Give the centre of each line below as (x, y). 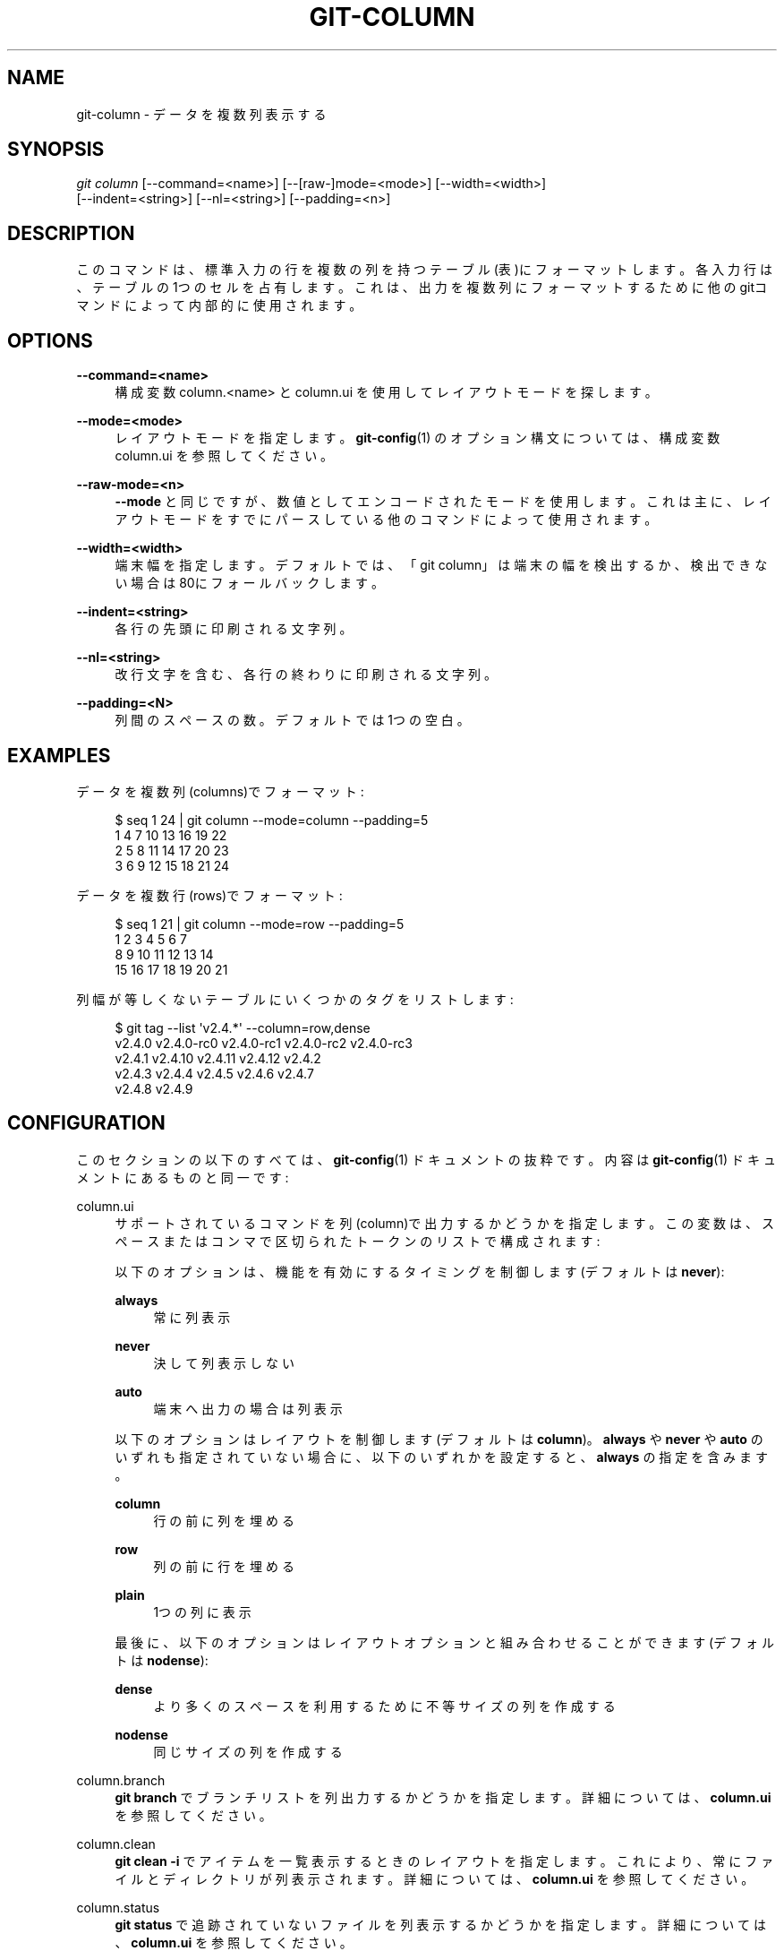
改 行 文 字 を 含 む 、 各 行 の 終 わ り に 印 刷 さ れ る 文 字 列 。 (306, 675)
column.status (118, 1907)
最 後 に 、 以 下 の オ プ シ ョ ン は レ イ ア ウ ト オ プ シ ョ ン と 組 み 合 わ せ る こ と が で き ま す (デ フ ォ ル (444, 1642)
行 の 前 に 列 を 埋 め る (224, 1520)
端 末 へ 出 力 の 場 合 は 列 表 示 (248, 1408)
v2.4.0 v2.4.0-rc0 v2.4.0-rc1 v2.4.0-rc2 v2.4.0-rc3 (264, 1043)
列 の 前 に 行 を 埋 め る (224, 1566)
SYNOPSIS (56, 150)
